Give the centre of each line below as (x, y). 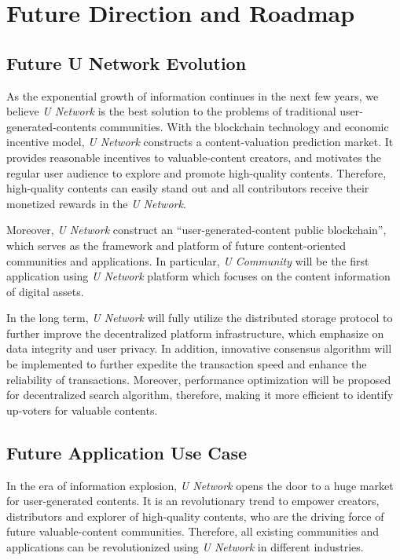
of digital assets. (45, 291)
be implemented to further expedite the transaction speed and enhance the (187, 364)
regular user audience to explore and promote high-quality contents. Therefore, (196, 172)
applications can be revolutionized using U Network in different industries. (185, 547)
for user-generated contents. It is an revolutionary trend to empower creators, (193, 501)
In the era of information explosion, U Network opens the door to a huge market (200, 485)
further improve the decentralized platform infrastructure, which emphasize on (195, 333)
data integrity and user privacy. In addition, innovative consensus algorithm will (199, 348)
